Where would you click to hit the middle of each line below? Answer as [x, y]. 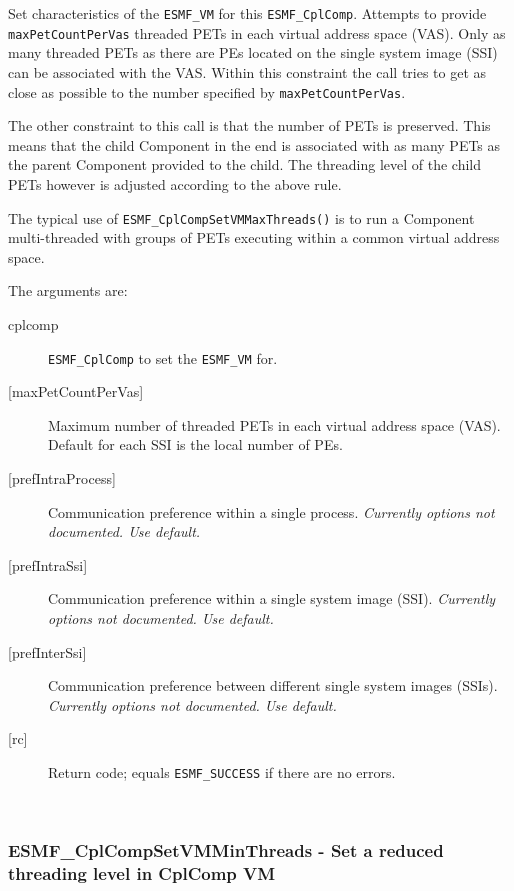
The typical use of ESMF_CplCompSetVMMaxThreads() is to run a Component [241, 217]
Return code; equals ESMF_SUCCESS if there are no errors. [222, 771]
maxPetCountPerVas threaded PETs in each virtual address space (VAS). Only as [257, 32]
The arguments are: [68, 290]
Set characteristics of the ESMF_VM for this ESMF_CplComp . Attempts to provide [247, 13]
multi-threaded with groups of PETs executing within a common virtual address [254, 237]
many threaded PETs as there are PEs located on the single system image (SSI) [253, 52]
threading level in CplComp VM [142, 873]
